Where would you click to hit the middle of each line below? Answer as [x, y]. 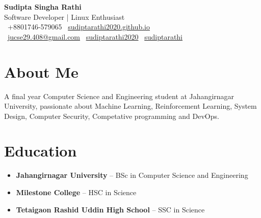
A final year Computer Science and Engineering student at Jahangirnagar [119, 96]
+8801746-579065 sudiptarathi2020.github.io [79, 27]
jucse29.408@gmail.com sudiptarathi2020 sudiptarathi [95, 36]
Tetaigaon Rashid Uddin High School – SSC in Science [110, 209]
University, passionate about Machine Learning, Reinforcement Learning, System [130, 106]
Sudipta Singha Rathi [43, 7]
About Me [41, 71]
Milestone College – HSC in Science [76, 192]
